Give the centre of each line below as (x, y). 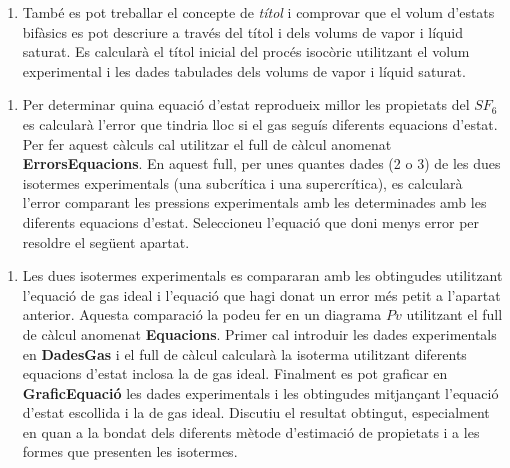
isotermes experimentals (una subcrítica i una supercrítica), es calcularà (242, 182)
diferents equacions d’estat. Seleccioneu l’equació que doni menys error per (251, 221)
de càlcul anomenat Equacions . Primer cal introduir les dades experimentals (259, 333)
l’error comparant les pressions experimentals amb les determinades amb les (254, 202)
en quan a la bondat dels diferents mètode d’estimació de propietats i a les (251, 431)
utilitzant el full (454, 314)
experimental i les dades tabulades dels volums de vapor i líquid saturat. (244, 70)
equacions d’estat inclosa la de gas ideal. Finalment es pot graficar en (235, 373)
